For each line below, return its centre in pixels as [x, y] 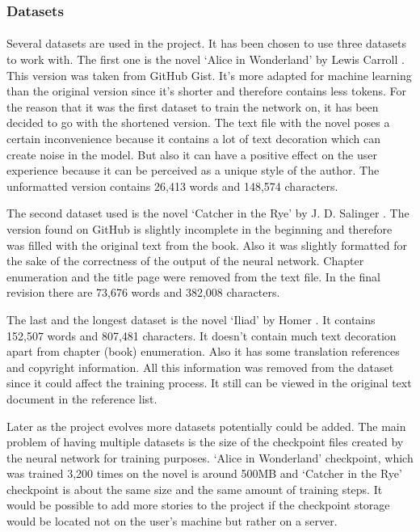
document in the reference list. [82, 398]
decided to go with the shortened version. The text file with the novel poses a [198, 122]
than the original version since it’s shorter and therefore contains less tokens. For [206, 91]
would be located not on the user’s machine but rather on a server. [172, 521]
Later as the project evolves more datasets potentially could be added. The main [206, 426]
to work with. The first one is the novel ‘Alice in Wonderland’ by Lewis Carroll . [206, 59]
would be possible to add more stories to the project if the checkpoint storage [198, 505]
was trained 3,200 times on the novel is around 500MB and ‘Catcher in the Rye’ [204, 473]
